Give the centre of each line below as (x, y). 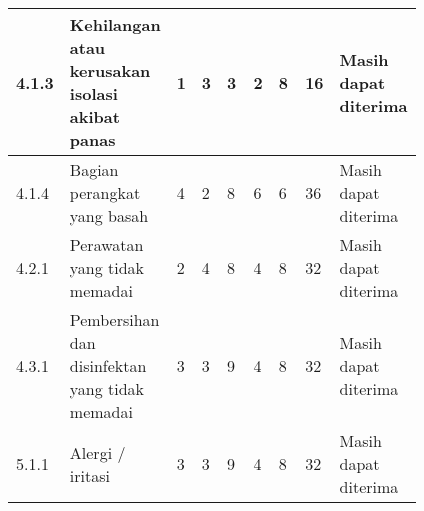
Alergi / (97, 452)
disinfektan (108, 365)
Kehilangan (115, 24)
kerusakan (110, 70)
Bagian (94, 169)
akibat (94, 116)
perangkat (105, 192)
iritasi (89, 475)
